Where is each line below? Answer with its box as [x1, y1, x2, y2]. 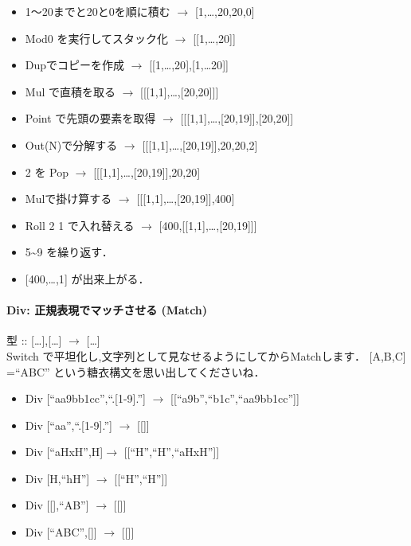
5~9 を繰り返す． [25, 244, 113, 260]
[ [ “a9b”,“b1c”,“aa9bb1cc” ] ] [170, 390, 299, 407]
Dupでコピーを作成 [25, 57, 125, 73]
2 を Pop [25, 163, 69, 180]
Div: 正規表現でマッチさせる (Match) [6, 302, 208, 318]
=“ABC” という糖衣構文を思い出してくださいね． [6, 363, 265, 380]
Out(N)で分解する [25, 136, 118, 153]
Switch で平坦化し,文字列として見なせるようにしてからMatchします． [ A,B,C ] [6, 347, 406, 364]
